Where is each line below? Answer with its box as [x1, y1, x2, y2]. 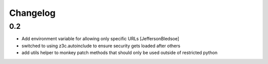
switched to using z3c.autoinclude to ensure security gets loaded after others [21, 43, 181, 49]
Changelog [9, 7, 56, 18]
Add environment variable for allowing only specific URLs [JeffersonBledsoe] [21, 36, 180, 42]
